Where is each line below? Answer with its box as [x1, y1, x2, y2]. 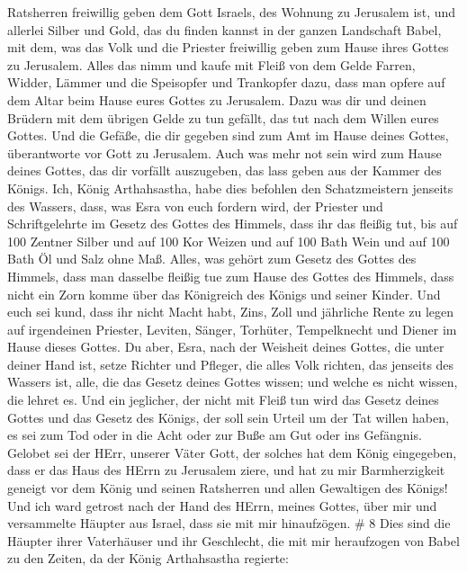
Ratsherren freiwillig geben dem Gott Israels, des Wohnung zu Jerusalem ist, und [7, 3, 456, 21]
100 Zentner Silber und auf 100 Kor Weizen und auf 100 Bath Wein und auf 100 [7, 231, 450, 250]
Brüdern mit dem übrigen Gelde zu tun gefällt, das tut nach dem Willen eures [7, 108, 439, 127]
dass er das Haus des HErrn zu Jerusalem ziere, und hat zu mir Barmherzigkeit [7, 461, 445, 479]
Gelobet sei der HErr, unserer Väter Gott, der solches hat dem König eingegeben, [7, 443, 457, 461]
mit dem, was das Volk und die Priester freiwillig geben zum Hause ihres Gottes [7, 38, 449, 57]
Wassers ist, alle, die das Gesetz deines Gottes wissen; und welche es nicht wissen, [7, 372, 458, 391]
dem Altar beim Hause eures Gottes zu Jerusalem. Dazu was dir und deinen [7, 90, 427, 109]
